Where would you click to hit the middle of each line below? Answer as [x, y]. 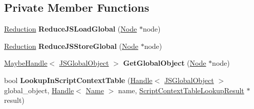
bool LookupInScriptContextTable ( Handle [78, 80]
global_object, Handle [39, 90]
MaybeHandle [26, 63]
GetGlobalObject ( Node [165, 63]
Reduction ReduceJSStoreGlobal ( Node [71, 46]
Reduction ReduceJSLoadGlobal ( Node [71, 29]
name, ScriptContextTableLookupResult [181, 90]
